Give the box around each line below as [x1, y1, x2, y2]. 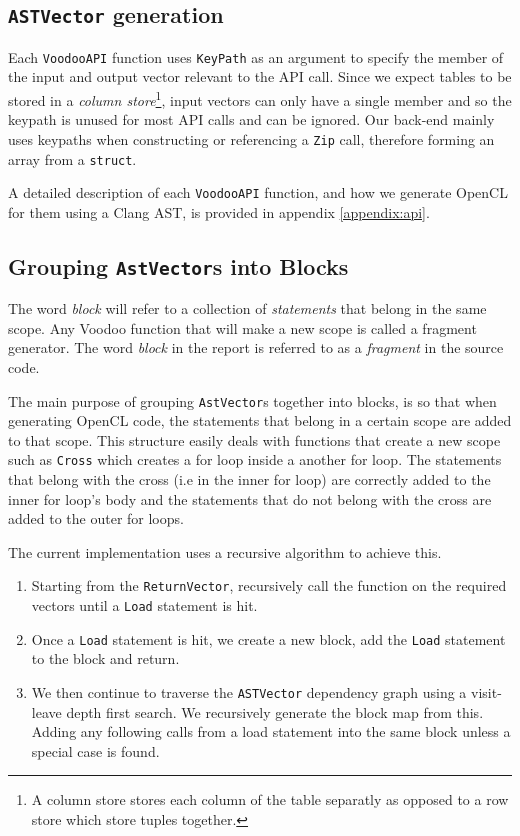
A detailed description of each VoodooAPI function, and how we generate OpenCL [8, 182, 508, 203]
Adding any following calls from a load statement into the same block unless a [31, 721, 511, 742]
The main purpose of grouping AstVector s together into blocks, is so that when [8, 390, 497, 411]
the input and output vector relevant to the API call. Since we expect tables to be [8, 66, 512, 87]
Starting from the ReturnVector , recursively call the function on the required [31, 575, 507, 596]
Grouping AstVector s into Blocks [8, 250, 349, 281]
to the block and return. [31, 648, 180, 669]
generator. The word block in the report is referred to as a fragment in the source [8, 337, 504, 358]
